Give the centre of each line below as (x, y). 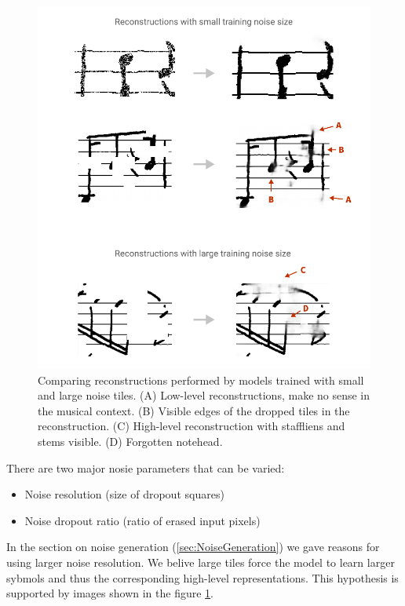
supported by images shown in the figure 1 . (110, 593)
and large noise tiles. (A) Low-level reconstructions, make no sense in (204, 395)
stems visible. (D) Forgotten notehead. (130, 441)
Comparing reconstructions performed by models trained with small (201, 380)
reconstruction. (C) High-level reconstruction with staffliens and (192, 426)
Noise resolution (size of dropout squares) (124, 494)
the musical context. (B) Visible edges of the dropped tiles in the (194, 410)
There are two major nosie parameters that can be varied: (146, 467)
